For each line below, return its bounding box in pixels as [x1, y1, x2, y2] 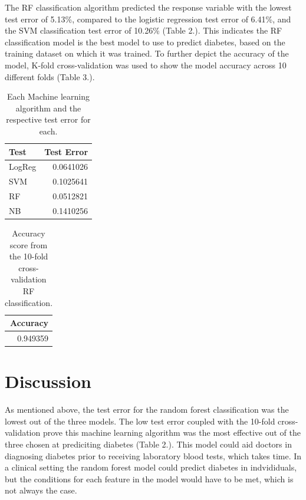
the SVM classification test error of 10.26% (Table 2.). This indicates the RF [5, 24, 282, 37]
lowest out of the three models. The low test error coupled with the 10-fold [5, 415, 275, 427]
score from [9, 238, 48, 251]
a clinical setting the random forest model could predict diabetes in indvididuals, [5, 461, 297, 473]
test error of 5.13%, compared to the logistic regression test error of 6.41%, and [5, 12, 291, 25]
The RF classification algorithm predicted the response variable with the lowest [5, 1, 292, 13]
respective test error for [6, 113, 91, 126]
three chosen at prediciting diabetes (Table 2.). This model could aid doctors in [5, 438, 292, 450]
